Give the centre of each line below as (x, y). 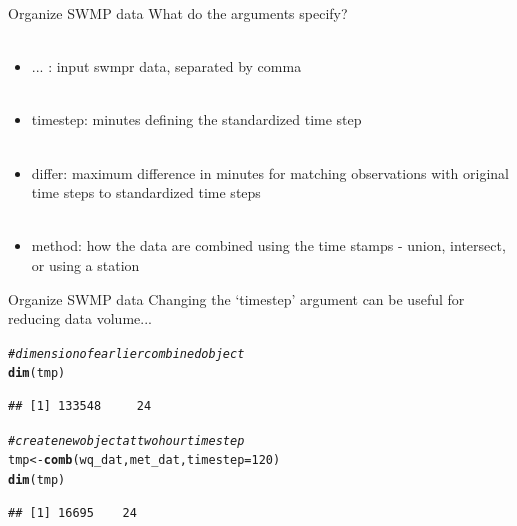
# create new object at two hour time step (126, 440)
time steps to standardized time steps (146, 192)
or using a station (85, 264)
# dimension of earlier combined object (126, 353)
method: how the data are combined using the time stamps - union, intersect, (268, 245)
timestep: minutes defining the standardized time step (196, 119)
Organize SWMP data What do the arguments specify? (178, 13)
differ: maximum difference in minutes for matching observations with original (270, 172)
